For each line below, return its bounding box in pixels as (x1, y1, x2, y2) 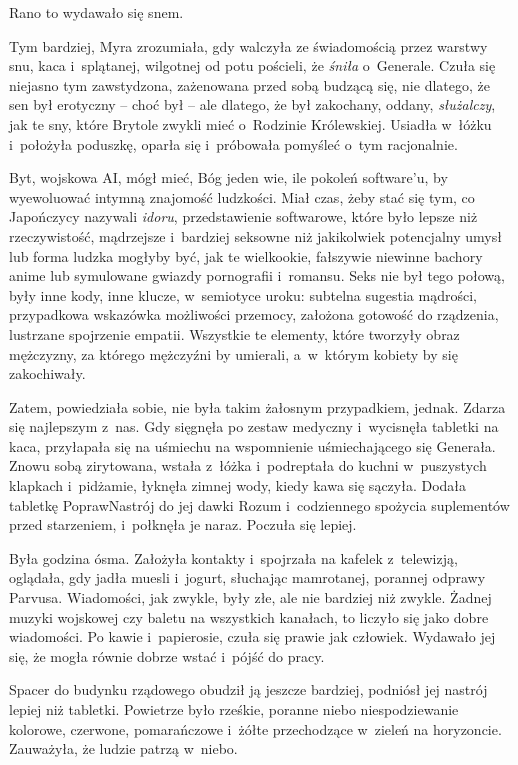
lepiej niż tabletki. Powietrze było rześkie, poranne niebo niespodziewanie (9, 699, 459, 719)
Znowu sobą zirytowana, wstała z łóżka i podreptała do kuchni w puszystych (9, 455, 487, 476)
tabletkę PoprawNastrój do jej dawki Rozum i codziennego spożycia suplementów (9, 494, 510, 515)
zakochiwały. (9, 363, 86, 384)
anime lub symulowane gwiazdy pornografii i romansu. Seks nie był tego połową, (9, 265, 505, 286)
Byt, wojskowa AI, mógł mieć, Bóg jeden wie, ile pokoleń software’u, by (9, 167, 448, 188)
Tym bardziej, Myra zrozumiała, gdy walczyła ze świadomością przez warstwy (9, 35, 488, 56)
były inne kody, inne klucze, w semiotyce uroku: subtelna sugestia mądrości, (9, 284, 477, 305)
